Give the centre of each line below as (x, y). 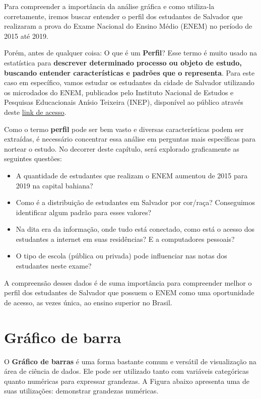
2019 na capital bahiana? (54, 185)
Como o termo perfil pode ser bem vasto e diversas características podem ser (124, 129)
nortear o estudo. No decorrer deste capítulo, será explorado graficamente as (122, 148)
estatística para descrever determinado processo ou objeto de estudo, (123, 62)
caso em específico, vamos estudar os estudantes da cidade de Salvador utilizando (129, 82)
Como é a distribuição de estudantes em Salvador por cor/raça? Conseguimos (136, 202)
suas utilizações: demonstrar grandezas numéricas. (81, 391)
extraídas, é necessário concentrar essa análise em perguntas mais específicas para (130, 139)
